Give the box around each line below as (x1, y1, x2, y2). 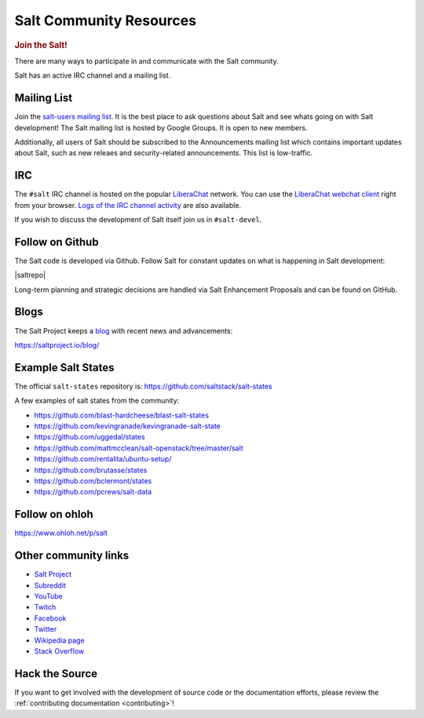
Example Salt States (14, 361, 115, 374)
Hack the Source (14, 667, 98, 680)
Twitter (34, 625, 57, 634)
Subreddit (34, 581, 67, 590)
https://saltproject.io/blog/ (14, 340, 100, 349)
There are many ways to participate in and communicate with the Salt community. (14, 56, 279, 66)
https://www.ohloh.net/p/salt (14, 528, 108, 538)
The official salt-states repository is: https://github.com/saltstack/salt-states (14, 381, 272, 391)
